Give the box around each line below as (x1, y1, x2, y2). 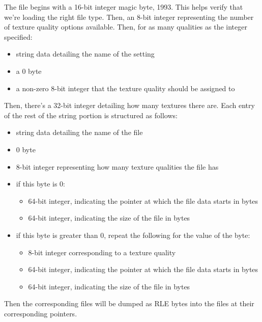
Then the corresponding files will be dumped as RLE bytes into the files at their (4, 298, 254, 309)
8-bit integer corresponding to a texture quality (28, 247, 176, 257)
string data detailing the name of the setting (16, 48, 155, 59)
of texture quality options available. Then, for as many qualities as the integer (4, 21, 247, 32)
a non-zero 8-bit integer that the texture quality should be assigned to (16, 83, 235, 93)
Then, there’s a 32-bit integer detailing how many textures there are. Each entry (4, 100, 255, 111)
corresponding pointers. (4, 308, 77, 318)
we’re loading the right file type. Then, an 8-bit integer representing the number (4, 11, 254, 22)
